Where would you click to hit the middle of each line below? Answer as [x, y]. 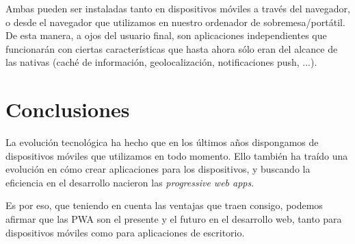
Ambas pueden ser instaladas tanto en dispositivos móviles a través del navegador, [178, 8]
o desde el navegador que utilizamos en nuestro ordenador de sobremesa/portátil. [175, 22]
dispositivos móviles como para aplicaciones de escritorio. [125, 232]
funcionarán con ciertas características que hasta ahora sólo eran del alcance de [172, 48]
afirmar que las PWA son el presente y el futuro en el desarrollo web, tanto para [174, 219]
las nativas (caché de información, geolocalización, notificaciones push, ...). [161, 62]
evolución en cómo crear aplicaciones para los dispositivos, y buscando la [158, 169]
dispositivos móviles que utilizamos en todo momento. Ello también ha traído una [177, 155]
